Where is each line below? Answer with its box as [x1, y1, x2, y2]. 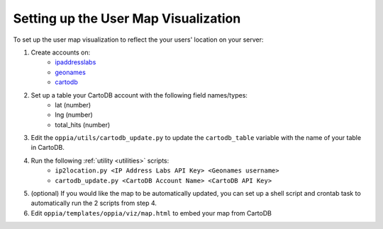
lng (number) [55, 110, 94, 119]
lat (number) [55, 100, 91, 109]
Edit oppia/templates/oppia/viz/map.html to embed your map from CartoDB [30, 209, 272, 217]
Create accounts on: [30, 48, 91, 57]
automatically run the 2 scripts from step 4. [30, 199, 157, 208]
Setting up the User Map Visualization [13, 11, 241, 26]
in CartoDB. [30, 143, 65, 152]
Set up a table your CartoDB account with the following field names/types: [30, 90, 248, 99]
